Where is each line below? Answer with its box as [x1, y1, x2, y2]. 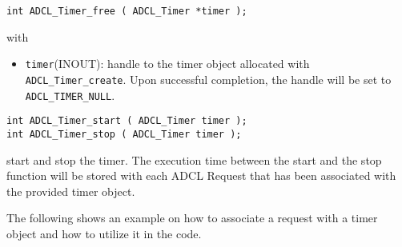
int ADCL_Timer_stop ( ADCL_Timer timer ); [6, 128, 242, 140]
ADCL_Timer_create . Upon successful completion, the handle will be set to [25, 70, 392, 87]
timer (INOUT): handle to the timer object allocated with [25, 55, 310, 72]
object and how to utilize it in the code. [6, 225, 202, 241]
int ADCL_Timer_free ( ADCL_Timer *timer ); [6, 6, 247, 17]
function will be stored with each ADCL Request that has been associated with [6, 167, 396, 184]
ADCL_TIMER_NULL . [25, 86, 115, 103]
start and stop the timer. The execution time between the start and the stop [6, 151, 382, 168]
